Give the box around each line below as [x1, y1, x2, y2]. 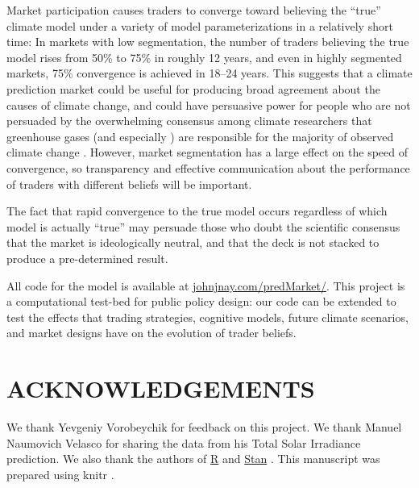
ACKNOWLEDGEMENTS [6, 372, 315, 405]
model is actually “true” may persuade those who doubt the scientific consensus [6, 218, 400, 235]
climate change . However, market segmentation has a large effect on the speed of [6, 144, 409, 161]
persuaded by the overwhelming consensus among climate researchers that [6, 112, 372, 129]
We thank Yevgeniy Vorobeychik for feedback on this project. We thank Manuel [6, 419, 402, 435]
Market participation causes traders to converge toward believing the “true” [6, 2, 381, 18]
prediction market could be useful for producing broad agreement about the [6, 80, 380, 97]
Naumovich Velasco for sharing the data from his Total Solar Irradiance [6, 434, 361, 451]
